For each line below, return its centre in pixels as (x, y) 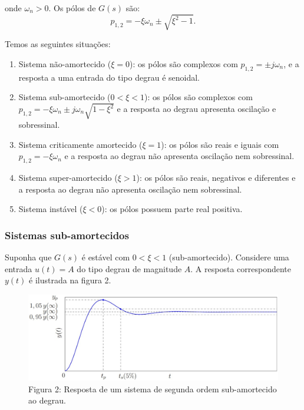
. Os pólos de (72, 8)
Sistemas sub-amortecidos (67, 235)
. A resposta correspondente (241, 268)
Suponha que (28, 257)
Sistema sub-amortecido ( (65, 97)
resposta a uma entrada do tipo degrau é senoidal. (109, 77)
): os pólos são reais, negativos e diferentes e (216, 178)
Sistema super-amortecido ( (68, 178)
